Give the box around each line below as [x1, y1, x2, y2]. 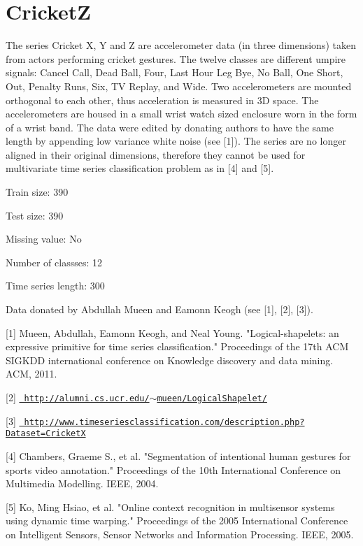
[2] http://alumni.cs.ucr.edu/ [6, 390, 150, 404]
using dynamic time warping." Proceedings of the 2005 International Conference [6, 513, 348, 528]
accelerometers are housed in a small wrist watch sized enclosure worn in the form [6, 106, 357, 121]
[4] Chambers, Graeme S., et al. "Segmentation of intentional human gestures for [6, 448, 351, 463]
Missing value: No [6, 231, 82, 246]
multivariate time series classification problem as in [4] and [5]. [6, 161, 274, 175]
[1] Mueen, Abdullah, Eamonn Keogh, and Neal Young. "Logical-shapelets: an [6, 325, 339, 340]
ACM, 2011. [6, 366, 57, 381]
